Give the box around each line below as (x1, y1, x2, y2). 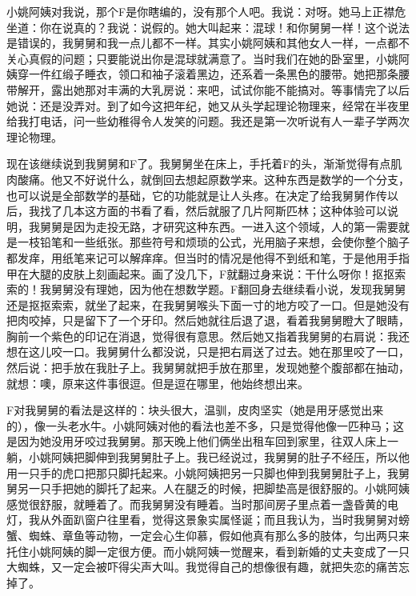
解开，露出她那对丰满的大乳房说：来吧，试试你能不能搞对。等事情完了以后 (17, 81, 410, 98)
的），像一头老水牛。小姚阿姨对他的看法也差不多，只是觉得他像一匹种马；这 (6, 417, 404, 434)
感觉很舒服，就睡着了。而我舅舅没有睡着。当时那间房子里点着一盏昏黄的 (6, 495, 387, 512)
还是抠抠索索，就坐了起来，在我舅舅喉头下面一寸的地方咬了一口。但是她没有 (6, 296, 410, 313)
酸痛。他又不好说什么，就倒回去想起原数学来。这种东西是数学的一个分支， (17, 170, 410, 187)
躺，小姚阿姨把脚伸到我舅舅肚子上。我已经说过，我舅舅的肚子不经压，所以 (6, 449, 398, 466)
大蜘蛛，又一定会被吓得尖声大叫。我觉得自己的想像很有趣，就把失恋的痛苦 (6, 558, 398, 575)
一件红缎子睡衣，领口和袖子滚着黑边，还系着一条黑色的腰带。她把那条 (28, 66, 398, 82)
